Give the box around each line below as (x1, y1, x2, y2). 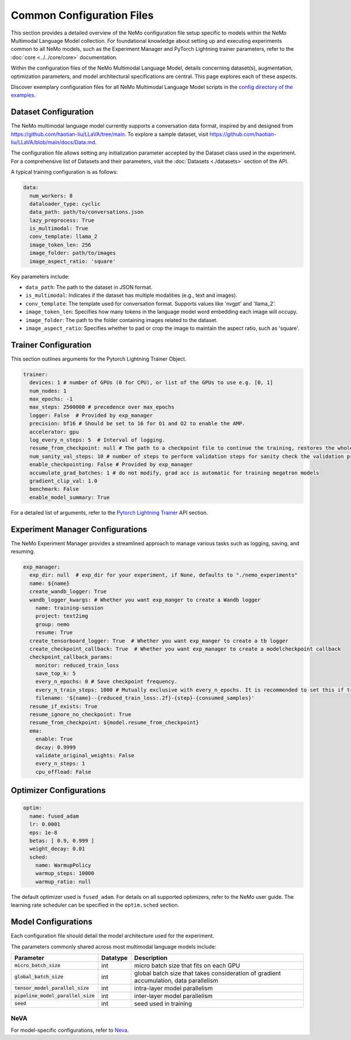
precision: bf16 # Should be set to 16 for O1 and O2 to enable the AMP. (29, 420, 246, 427)
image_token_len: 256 (29, 241, 92, 248)
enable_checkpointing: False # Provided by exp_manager (29, 461, 193, 468)
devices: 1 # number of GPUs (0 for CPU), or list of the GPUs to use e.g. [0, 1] (29, 379, 273, 386)
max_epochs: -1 (29, 396, 73, 402)
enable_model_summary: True (29, 494, 110, 501)
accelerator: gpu (29, 428, 79, 435)
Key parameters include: (11, 273, 70, 280)
